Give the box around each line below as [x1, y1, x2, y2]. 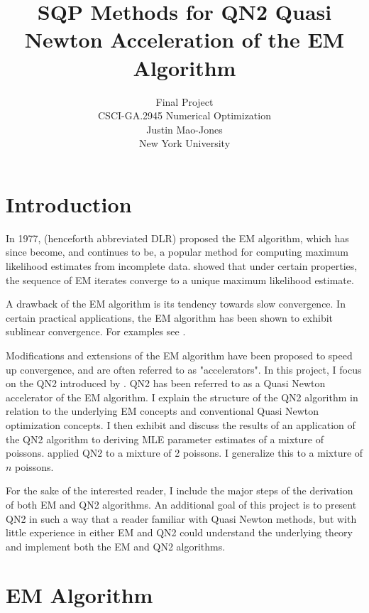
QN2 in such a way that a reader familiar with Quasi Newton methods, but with [6, 511, 357, 526]
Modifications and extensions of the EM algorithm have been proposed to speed [6, 347, 353, 362]
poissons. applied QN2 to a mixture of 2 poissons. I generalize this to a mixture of [6, 445, 363, 460]
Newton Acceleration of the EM [24, 25, 345, 54]
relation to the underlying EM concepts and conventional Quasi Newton [6, 403, 319, 418]
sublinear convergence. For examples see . [6, 324, 186, 339]
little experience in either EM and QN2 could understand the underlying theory [6, 525, 353, 540]
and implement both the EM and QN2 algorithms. [6, 538, 226, 553]
